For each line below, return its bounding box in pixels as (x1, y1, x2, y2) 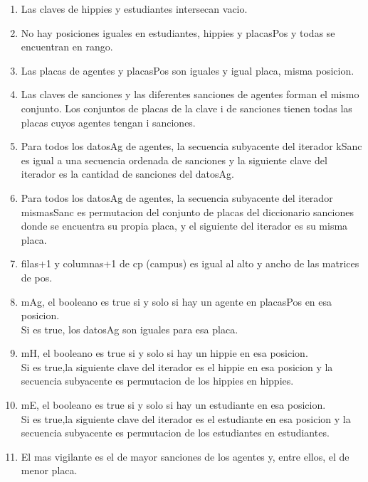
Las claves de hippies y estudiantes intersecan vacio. (21, 1, 248, 16)
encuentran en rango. (21, 39, 113, 54)
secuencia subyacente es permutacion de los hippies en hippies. (21, 373, 294, 388)
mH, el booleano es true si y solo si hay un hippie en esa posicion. (21, 346, 308, 360)
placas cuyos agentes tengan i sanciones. (21, 114, 196, 129)
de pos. (21, 269, 53, 284)
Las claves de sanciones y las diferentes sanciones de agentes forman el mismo (21, 87, 359, 102)
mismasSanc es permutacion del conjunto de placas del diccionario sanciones (21, 204, 354, 219)
